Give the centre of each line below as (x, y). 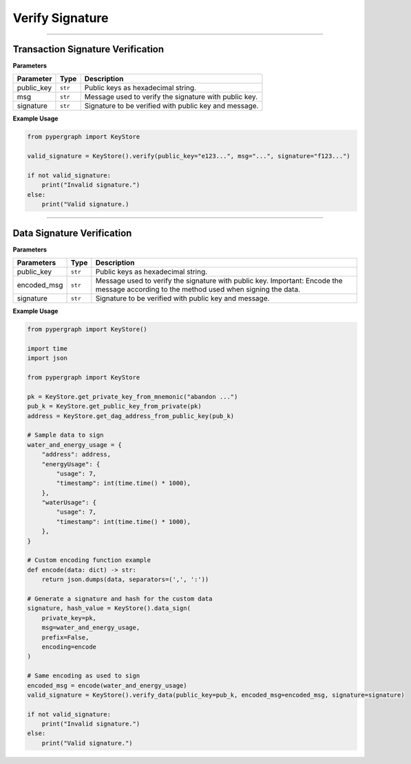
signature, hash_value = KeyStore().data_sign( (109, 608)
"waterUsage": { (69, 503)
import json (48, 358)
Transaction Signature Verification (88, 49)
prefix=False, (65, 637)
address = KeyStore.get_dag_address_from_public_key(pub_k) (131, 416)
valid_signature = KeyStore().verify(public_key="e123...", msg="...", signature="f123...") (189, 156)
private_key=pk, (69, 618)
